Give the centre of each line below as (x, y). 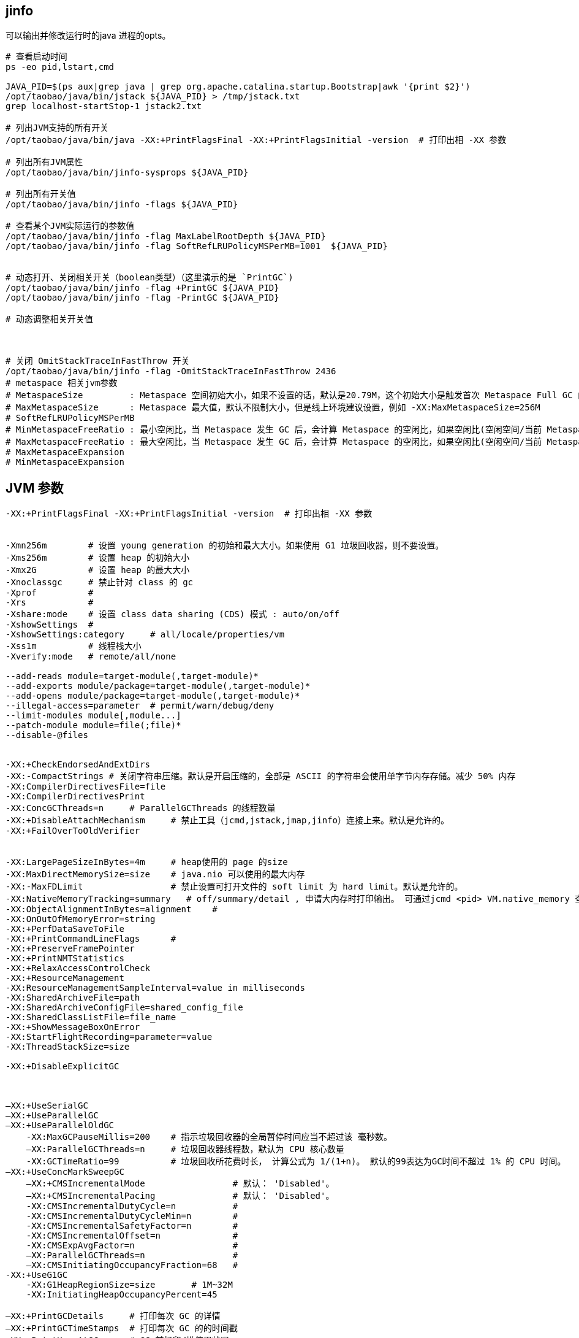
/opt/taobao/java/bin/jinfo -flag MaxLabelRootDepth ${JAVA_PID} (166, 236)
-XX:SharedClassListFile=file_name (91, 1017)
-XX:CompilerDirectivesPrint (75, 797)
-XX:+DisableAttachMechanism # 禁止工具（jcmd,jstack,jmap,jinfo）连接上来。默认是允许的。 (228, 821)
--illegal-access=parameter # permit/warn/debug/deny (140, 706)
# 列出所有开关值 (41, 194)
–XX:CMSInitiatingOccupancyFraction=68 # (132, 1265)
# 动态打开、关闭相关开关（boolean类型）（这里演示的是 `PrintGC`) (149, 278)
